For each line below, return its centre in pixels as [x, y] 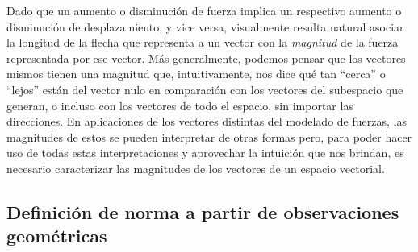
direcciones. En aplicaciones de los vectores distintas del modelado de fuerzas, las [207, 121]
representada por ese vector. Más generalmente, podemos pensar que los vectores [206, 58]
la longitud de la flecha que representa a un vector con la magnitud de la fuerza [203, 42]
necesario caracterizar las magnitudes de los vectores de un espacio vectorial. [196, 168]
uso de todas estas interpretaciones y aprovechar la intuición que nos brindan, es [205, 153]
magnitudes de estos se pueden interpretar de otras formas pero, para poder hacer [209, 136]
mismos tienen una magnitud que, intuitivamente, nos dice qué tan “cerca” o [196, 74]
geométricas [57, 235]
